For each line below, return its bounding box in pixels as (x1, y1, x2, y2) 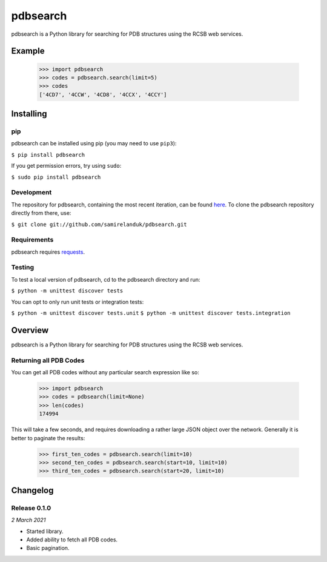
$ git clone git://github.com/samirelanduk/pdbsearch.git (11, 221, 187, 228)
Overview (11, 325, 49, 336)
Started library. (26, 527, 64, 535)
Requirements (11, 236, 54, 244)
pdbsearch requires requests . (11, 248, 85, 256)
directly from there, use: (11, 210, 71, 217)
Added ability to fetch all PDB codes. (26, 536, 118, 543)
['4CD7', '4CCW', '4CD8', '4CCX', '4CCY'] (39, 91, 167, 98)
